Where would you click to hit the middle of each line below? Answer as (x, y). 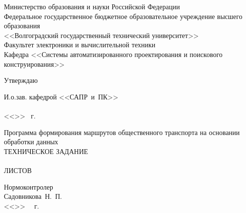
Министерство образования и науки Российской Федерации (92, 6)
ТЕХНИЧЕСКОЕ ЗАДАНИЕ (46, 151)
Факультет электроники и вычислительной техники (80, 45)
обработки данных (31, 142)
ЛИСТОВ (18, 170)
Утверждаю (21, 80)
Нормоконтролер (29, 186)
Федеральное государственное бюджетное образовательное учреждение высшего (123, 16)
